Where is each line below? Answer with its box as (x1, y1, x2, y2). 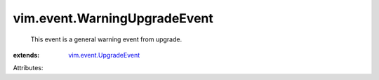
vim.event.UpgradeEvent (68, 51, 140, 59)
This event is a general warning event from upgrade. (30, 35, 182, 44)
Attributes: (13, 64, 44, 72)
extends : (13, 51, 40, 59)
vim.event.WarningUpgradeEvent (13, 11, 213, 26)
